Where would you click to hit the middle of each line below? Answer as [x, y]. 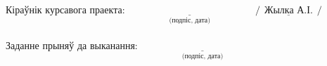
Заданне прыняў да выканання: [72, 45]
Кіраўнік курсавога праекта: [65, 9]
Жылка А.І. [288, 11]
